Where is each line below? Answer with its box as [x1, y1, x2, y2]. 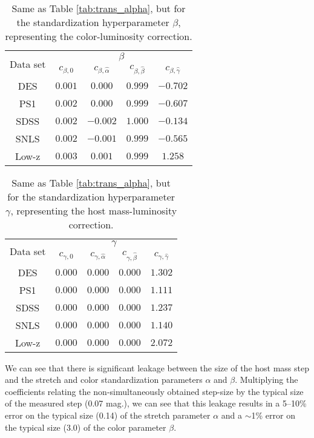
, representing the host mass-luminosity [10, 204, 177, 218]
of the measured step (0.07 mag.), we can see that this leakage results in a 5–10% [5, 397, 307, 410]
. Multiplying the [235, 373, 298, 386]
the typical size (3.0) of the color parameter [5, 420, 166, 433]
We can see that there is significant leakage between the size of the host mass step [5, 361, 309, 374]
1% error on [251, 408, 295, 421]
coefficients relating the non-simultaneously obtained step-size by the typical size [5, 385, 304, 397]
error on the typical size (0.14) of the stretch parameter [5, 408, 211, 421]
